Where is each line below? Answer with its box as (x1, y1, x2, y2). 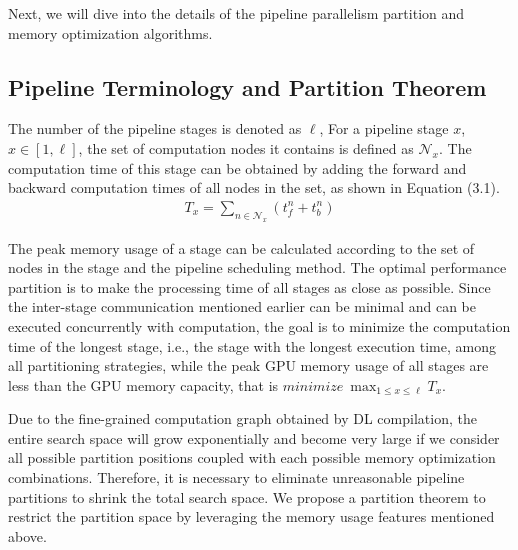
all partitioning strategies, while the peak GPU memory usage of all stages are (8, 355, 489, 376)
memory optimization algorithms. (8, 22, 213, 43)
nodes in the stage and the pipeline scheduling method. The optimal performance (8, 257, 507, 278)
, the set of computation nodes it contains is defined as (78, 137, 414, 158)
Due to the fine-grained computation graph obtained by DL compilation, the (8, 408, 477, 429)
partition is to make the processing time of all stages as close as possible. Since (8, 276, 491, 297)
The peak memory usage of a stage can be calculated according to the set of (8, 237, 475, 258)
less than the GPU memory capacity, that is (8, 374, 279, 395)
